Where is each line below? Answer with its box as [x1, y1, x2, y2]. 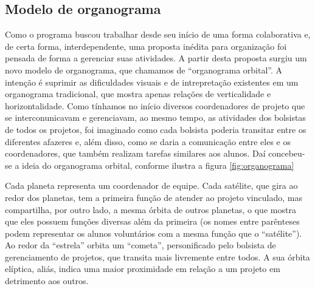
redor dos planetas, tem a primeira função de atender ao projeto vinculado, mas [5, 191, 302, 203]
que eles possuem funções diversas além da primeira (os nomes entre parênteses [5, 215, 300, 228]
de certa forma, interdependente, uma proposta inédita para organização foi [5, 39, 287, 52]
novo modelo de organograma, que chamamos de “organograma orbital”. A [5, 63, 283, 76]
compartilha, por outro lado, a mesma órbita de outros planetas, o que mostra [5, 203, 296, 216]
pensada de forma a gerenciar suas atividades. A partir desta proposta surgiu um [5, 52, 307, 64]
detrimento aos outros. [5, 274, 89, 287]
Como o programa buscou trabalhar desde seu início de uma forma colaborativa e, [5, 28, 311, 41]
